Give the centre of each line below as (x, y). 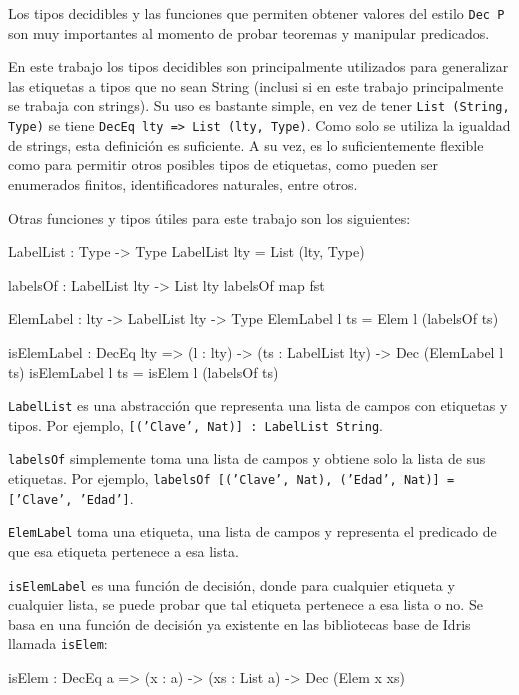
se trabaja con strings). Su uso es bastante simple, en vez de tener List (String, (259, 105)
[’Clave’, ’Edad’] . (71, 497)
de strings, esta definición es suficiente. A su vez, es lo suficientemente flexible (246, 144)
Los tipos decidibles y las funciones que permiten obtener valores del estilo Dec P (256, 13)
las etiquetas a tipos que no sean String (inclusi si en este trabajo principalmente (256, 85)
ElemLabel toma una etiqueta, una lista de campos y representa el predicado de (252, 531)
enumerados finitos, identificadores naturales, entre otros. (183, 183)
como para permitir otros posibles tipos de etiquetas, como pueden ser (223, 164)
